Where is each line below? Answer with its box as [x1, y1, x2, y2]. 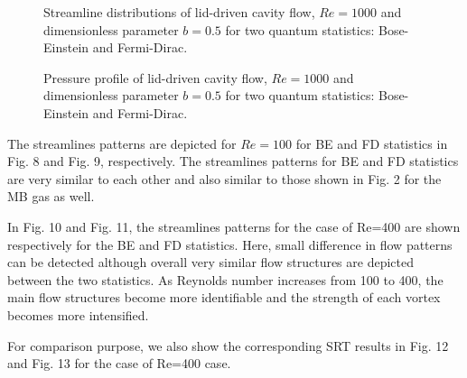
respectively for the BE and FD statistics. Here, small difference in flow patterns [7, 235, 453, 254]
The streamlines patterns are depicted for [7, 134, 237, 152]
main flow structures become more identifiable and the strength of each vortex [7, 288, 441, 307]
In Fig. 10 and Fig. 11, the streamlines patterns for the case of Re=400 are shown [7, 217, 461, 235]
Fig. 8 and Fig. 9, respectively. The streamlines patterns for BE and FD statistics [7, 152, 459, 171]
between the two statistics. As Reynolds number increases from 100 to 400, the [7, 270, 444, 289]
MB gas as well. [7, 187, 95, 206]
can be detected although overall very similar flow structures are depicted [7, 253, 415, 272]
